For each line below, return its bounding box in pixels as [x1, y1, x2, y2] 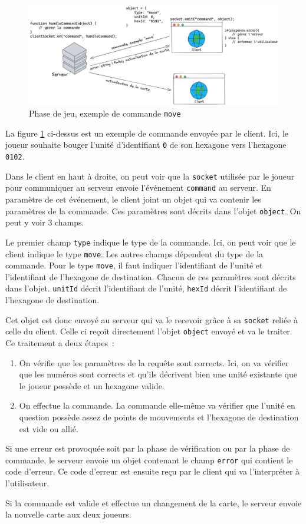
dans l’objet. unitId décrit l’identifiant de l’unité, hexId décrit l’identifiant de [5, 282, 287, 294]
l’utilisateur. [5, 477, 50, 489]
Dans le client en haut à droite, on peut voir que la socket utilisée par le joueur [5, 170, 295, 182]
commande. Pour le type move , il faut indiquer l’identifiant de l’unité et [5, 259, 263, 271]
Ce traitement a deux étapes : [5, 337, 114, 349]
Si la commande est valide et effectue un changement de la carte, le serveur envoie [5, 496, 302, 509]
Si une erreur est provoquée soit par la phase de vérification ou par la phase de [5, 442, 290, 455]
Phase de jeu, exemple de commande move [29, 107, 181, 120]
